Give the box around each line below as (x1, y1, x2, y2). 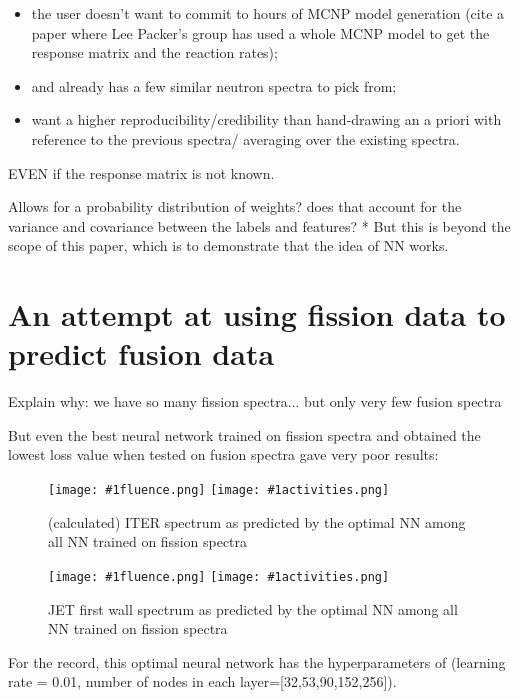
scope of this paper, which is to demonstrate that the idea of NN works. (8, 235, 449, 256)
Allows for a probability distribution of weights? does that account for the (8, 196, 462, 217)
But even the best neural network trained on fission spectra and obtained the (8, 424, 481, 445)
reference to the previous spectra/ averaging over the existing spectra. (31, 128, 460, 149)
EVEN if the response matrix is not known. (8, 162, 275, 183)
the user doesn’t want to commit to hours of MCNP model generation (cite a (31, 3, 505, 23)
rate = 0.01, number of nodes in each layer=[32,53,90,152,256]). (8, 671, 397, 692)
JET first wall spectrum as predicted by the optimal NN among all (48, 598, 458, 619)
